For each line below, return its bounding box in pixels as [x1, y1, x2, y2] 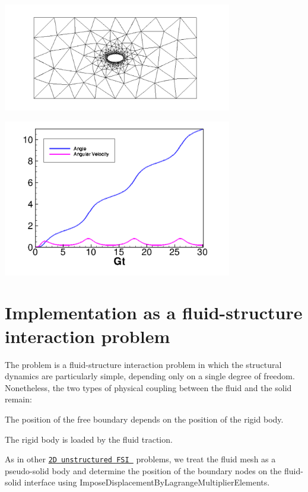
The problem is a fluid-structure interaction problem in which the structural [5, 358, 282, 370]
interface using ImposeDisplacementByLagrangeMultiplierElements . [24, 476, 270, 488]
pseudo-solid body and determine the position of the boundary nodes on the [5, 464, 282, 477]
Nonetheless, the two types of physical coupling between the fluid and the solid [5, 381, 292, 393]
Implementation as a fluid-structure [5, 300, 303, 325]
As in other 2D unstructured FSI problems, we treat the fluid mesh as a [5, 453, 276, 465]
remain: [5, 393, 32, 405]
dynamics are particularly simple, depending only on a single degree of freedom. [5, 370, 295, 382]
